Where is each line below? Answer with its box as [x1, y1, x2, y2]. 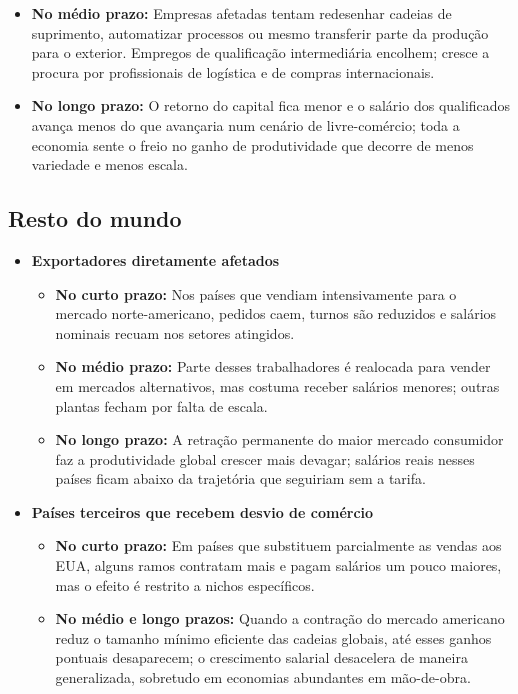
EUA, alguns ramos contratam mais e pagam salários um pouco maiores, [55, 555, 502, 576]
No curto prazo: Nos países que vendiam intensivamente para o [55, 283, 457, 304]
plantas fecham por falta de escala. [55, 395, 268, 416]
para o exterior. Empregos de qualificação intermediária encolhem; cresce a [31, 42, 490, 63]
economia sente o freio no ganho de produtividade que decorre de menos [31, 134, 474, 155]
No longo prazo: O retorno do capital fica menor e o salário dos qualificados [31, 95, 511, 116]
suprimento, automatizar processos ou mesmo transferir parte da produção [31, 22, 489, 43]
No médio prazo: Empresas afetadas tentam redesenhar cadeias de [31, 3, 452, 23]
